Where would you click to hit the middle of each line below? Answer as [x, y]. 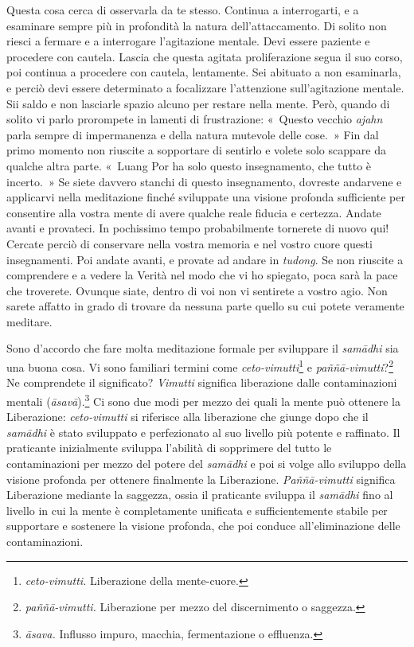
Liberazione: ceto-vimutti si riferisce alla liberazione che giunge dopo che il [187, 417]
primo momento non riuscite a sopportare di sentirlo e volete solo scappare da [196, 150]
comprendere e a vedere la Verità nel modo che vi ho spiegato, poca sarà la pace [202, 275]
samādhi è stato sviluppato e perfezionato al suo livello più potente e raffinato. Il [203, 432]
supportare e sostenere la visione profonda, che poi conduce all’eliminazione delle [203, 526]
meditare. [29, 321]
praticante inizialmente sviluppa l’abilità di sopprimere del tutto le [169, 448]
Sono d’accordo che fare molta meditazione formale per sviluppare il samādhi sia [203, 348]
